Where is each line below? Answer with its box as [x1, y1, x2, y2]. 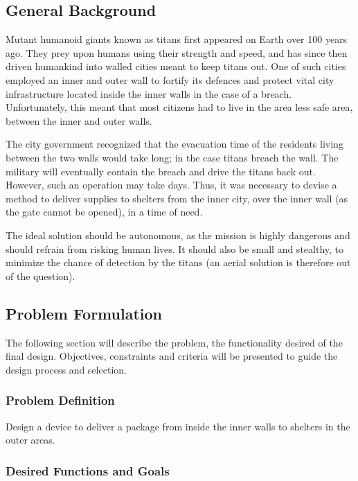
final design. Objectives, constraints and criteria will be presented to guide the [6, 349, 338, 363]
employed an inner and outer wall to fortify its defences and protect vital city [6, 72, 334, 87]
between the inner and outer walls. [6, 113, 152, 128]
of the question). [6, 268, 75, 283]
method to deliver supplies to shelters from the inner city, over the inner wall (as [6, 191, 348, 205]
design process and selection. [6, 362, 127, 376]
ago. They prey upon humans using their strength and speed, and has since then [6, 45, 348, 60]
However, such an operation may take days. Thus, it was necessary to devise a [6, 177, 337, 192]
